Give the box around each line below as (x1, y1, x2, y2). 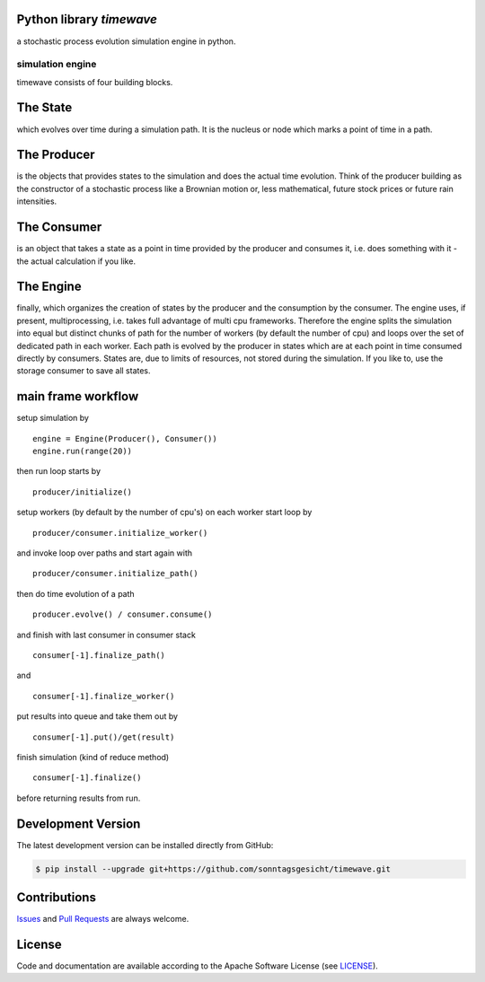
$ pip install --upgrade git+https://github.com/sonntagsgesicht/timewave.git (35, 864, 391, 874)
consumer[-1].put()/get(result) (32, 732, 175, 742)
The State (16, 100, 73, 116)
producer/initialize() (32, 487, 133, 497)
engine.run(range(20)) (32, 446, 133, 457)
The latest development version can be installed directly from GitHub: (16, 839, 274, 850)
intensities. (16, 196, 57, 206)
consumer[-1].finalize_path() (32, 651, 166, 660)
